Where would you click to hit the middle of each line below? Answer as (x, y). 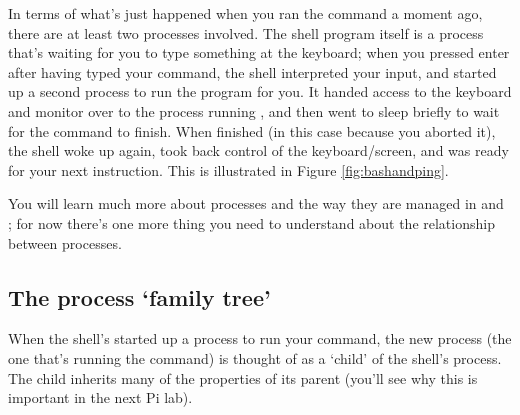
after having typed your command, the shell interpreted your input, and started (252, 71)
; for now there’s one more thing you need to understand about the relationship (251, 222)
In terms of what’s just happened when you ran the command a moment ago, (245, 13)
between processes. (65, 242)
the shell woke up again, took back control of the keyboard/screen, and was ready (258, 150)
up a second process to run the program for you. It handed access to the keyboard (260, 91)
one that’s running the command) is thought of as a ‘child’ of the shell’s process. (255, 357)
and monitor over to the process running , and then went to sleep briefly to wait (254, 110)
